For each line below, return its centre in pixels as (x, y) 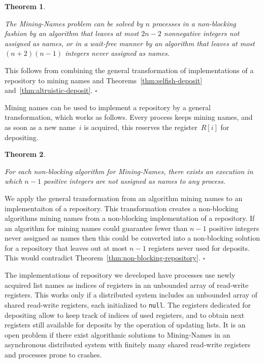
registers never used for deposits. (199, 247)
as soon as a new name (40, 127)
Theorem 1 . (25, 6)
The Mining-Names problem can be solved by (74, 23)
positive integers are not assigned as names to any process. (134, 181)
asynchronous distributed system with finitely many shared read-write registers (127, 344)
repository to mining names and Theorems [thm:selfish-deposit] (104, 80)
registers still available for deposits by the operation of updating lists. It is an (125, 325)
